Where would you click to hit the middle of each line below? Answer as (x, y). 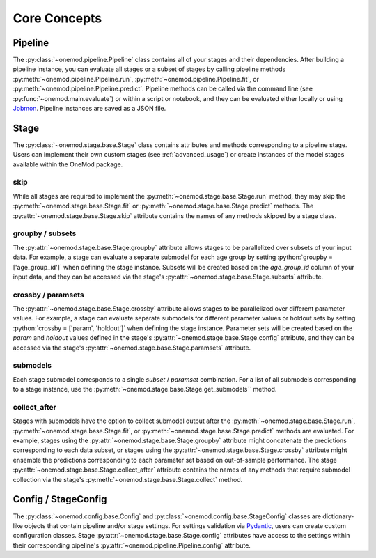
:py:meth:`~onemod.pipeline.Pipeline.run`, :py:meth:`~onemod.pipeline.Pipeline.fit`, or (136, 79)
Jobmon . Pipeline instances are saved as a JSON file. (89, 109)
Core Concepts (57, 18)
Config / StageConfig (60, 499)
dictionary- (338, 516)
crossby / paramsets (48, 295)
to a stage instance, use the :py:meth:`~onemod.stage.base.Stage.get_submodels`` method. (145, 389)
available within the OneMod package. (68, 164)
